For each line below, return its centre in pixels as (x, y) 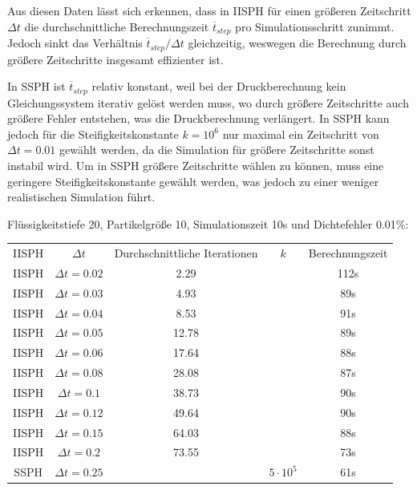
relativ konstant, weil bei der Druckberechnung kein (219, 86)
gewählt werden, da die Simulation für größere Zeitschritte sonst (217, 150)
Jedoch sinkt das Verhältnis (75, 43)
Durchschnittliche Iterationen (186, 253)
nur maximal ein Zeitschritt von (301, 134)
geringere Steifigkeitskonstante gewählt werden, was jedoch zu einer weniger (193, 181)
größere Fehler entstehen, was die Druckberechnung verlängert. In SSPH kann (198, 118)
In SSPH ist (36, 86)
